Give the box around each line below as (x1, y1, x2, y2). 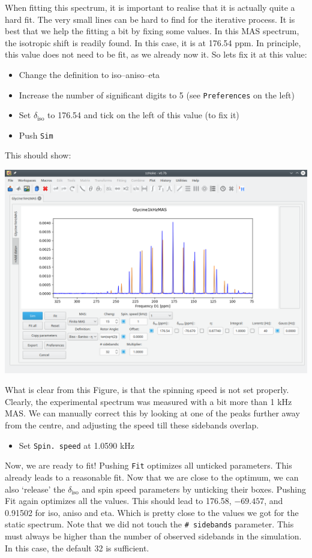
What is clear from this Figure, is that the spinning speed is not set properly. (5, 383, 289, 396)
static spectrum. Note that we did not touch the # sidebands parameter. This (5, 518, 294, 530)
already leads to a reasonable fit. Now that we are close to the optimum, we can (5, 470, 299, 483)
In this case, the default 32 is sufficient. (5, 541, 149, 554)
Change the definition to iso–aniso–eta (19, 68, 160, 80)
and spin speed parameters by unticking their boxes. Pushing (82, 482, 306, 495)
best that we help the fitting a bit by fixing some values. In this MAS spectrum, (5, 25, 299, 37)
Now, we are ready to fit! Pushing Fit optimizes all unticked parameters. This (5, 459, 292, 472)
